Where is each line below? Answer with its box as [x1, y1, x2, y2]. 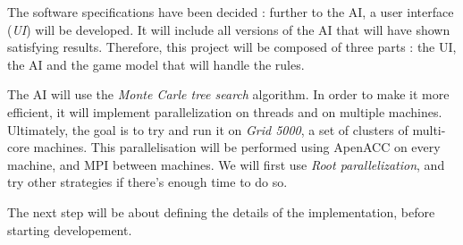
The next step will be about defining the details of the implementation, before [7, 202, 435, 221]
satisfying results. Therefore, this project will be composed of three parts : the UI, [7, 38, 457, 56]
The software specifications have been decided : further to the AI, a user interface [7, 3, 454, 21]
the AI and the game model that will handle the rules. [7, 55, 305, 73]
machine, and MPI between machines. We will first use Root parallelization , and [7, 155, 445, 173]
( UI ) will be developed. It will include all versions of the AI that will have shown [7, 20, 450, 38]
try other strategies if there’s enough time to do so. [7, 173, 288, 191]
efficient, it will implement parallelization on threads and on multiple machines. [7, 102, 442, 121]
